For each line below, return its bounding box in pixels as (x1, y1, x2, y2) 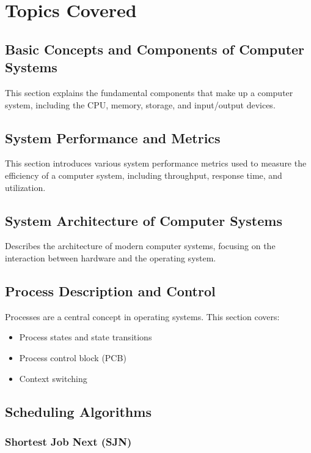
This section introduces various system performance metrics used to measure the (5, 157, 307, 170)
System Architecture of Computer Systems (5, 211, 282, 230)
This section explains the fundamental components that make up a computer (5, 86, 293, 99)
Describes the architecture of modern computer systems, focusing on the (5, 239, 276, 252)
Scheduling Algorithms (5, 402, 152, 421)
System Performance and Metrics (5, 128, 221, 147)
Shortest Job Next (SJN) (5, 433, 132, 449)
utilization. (5, 181, 46, 193)
